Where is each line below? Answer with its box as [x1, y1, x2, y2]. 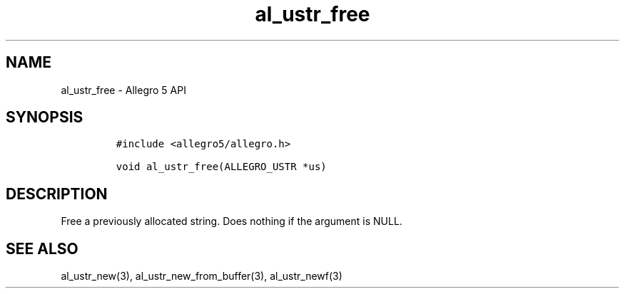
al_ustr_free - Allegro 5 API [61, 83, 186, 96]
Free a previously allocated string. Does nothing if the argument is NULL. [61, 215, 402, 228]
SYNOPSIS [6, 108, 83, 127]
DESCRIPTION [6, 184, 108, 203]
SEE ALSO [6, 239, 78, 258]
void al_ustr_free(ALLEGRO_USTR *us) [116, 161, 327, 173]
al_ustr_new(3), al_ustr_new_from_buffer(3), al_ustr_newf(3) [61, 270, 342, 283]
